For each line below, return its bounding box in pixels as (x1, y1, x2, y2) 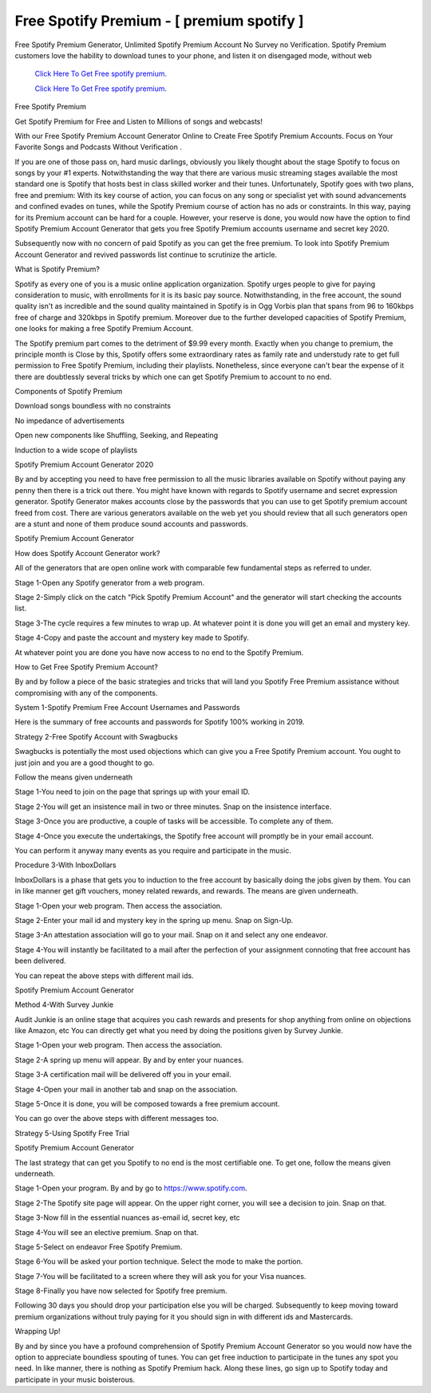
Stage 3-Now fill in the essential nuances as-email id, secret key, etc (14, 1213, 240, 1222)
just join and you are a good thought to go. (14, 758, 155, 768)
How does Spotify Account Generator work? (14, 548, 160, 558)
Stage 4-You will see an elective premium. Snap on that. (14, 1227, 199, 1237)
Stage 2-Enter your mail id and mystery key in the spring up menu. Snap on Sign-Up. (14, 915, 294, 925)
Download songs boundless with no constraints (14, 401, 172, 411)
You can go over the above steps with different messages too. (14, 1114, 219, 1123)
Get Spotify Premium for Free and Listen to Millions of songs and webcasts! (14, 116, 263, 126)
